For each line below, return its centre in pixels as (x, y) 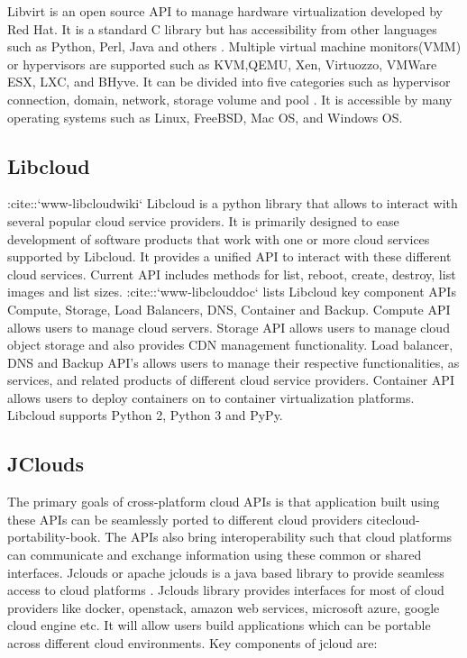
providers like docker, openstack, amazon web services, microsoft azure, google (224, 607)
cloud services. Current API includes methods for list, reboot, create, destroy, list (232, 274)
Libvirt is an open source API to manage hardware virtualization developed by (225, 11)
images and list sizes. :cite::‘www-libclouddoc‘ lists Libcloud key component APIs (232, 292)
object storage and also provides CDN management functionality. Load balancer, (230, 345)
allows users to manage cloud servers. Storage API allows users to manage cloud (229, 327)
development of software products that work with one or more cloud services (219, 238)
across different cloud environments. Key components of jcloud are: (192, 643)
